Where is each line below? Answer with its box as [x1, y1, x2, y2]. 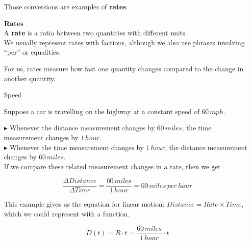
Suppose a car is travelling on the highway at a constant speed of [4, 106, 200, 116]
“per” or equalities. [4, 47, 61, 57]
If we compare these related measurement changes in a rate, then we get [4, 161, 221, 171]
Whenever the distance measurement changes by [9, 122, 155, 133]
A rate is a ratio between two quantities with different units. [4, 28, 187, 38]
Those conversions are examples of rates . [4, 1, 128, 11]
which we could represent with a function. [4, 208, 130, 218]
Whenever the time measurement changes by [9, 142, 144, 152]
